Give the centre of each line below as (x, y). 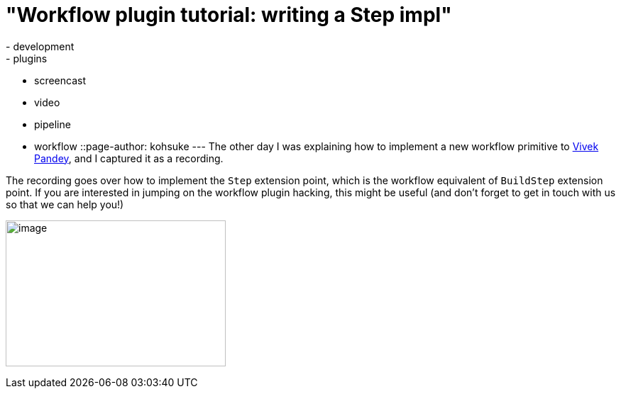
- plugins (27, 58)
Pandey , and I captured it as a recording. (129, 158)
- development (40, 46)
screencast (60, 80)
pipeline (53, 124)
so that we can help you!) (65, 204)
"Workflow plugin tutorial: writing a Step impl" (229, 15)
